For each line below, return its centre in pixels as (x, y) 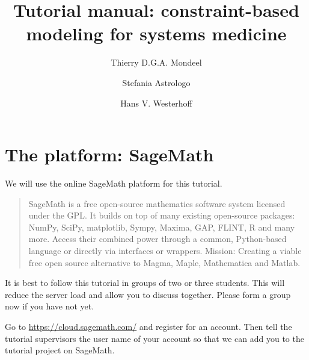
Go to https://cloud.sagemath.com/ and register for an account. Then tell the (148, 326)
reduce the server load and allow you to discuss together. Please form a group (148, 294)
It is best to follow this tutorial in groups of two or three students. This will (145, 283)
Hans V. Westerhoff (156, 103)
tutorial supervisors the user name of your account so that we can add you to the (154, 338)
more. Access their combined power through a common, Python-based (158, 239)
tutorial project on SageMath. (60, 350)
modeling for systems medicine (156, 33)
